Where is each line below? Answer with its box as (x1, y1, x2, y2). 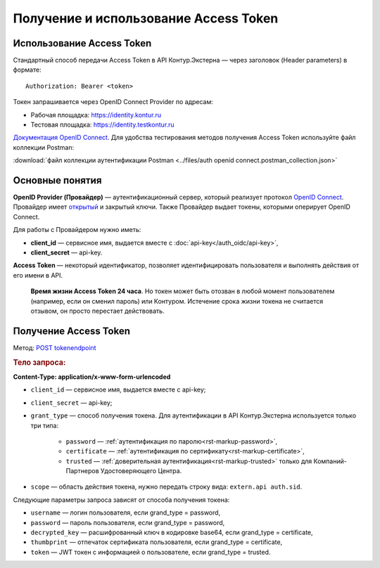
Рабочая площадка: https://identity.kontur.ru (30, 110, 162, 119)
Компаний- (313, 457, 348, 465)
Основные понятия (13, 174, 102, 186)
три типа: (30, 421, 59, 430)
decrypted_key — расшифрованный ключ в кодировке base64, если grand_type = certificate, (30, 528, 313, 537)
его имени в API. (13, 271, 63, 279)
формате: (13, 65, 42, 74)
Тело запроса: (13, 357, 66, 367)
